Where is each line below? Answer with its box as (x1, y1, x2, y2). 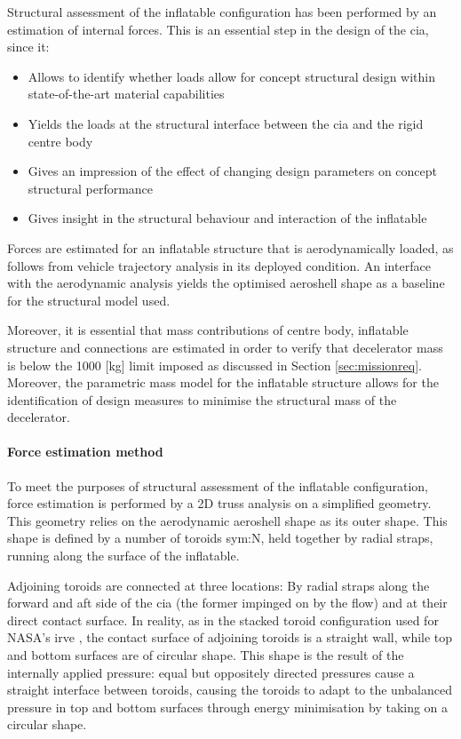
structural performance (28, 179, 154, 197)
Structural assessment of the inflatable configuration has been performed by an (7, 3, 437, 20)
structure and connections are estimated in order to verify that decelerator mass (7, 338, 443, 356)
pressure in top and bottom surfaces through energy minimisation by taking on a (7, 697, 449, 716)
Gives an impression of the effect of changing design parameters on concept (28, 162, 438, 180)
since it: (7, 37, 50, 56)
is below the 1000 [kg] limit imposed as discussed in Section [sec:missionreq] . (7, 355, 422, 374)
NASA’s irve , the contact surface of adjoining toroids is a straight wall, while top (7, 628, 453, 647)
